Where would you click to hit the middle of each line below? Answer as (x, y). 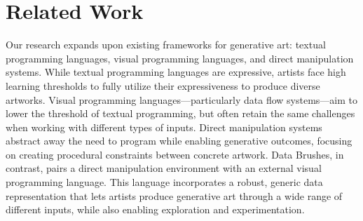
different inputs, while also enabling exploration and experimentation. (155, 209)
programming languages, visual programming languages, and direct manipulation (180, 58)
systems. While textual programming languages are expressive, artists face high (176, 72)
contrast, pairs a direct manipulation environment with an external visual (164, 168)
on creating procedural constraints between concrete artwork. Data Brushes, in (175, 154)
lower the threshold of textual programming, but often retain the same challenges (180, 113)
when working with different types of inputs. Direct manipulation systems (164, 127)
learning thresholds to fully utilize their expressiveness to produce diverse (163, 85)
